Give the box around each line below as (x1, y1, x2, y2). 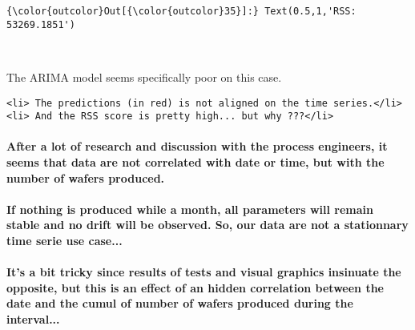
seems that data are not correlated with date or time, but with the (6, 154, 385, 170)
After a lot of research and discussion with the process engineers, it (6, 138, 388, 155)
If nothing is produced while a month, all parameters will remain (6, 200, 374, 217)
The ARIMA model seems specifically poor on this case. (6, 68, 282, 85)
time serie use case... (6, 231, 123, 248)
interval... (6, 310, 60, 327)
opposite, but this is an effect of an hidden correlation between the (6, 279, 384, 296)
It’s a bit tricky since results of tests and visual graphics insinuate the (6, 264, 401, 280)
